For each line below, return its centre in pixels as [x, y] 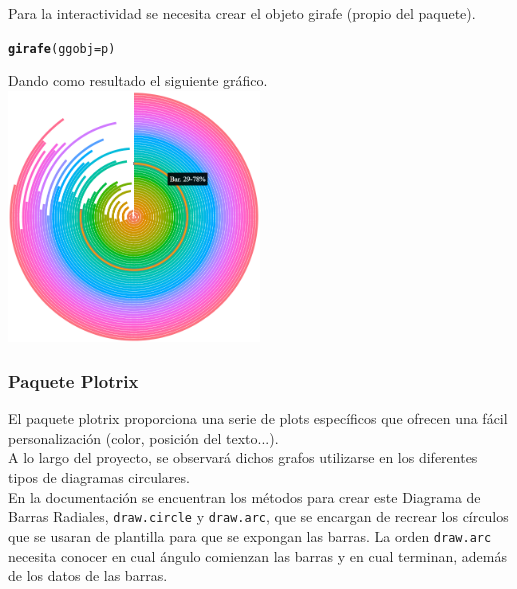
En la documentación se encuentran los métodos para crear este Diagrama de [244, 496]
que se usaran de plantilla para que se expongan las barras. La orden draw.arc [250, 535]
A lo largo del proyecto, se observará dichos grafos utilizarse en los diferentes [243, 457]
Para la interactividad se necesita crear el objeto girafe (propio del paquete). [242, 13]
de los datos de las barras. [88, 575]
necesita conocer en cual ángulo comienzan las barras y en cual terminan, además [257, 555]
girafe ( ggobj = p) [62, 48]
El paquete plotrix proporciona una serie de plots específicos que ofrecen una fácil [258, 418]
